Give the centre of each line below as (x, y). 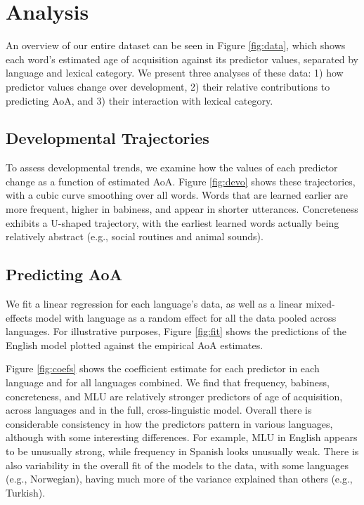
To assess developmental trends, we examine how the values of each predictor (172, 168)
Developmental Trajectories (108, 138)
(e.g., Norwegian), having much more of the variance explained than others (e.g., (179, 479)
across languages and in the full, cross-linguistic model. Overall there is (159, 410)
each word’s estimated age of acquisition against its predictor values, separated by (182, 59)
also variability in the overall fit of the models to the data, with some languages (177, 465)
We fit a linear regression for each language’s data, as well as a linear (154, 304)
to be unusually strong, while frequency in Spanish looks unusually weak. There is (182, 451)
